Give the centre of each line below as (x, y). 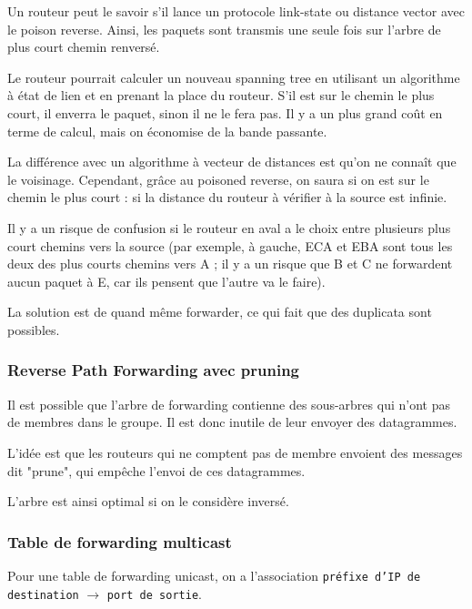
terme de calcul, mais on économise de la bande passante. (167, 131)
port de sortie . (154, 593)
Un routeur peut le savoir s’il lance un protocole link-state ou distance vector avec (236, 11)
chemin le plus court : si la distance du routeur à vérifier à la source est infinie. (227, 197)
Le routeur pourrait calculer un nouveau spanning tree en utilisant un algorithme (234, 77)
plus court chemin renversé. (84, 47)
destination (43, 595)
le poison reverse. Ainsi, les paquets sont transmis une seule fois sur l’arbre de (224, 29)
